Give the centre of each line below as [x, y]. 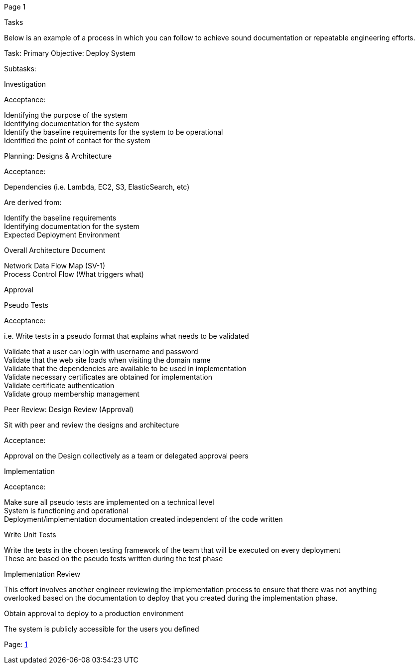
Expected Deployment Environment [62, 235]
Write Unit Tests [30, 535]
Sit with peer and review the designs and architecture [92, 425]
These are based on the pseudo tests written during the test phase [114, 558]
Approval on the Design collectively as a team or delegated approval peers [126, 456]
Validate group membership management [72, 394]
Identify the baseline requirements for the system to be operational [114, 132]
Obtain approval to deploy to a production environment [94, 613]
